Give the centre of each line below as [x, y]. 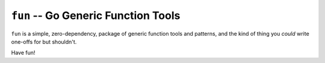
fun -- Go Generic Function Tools [96, 15]
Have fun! [23, 53]
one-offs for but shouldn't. [44, 42]
